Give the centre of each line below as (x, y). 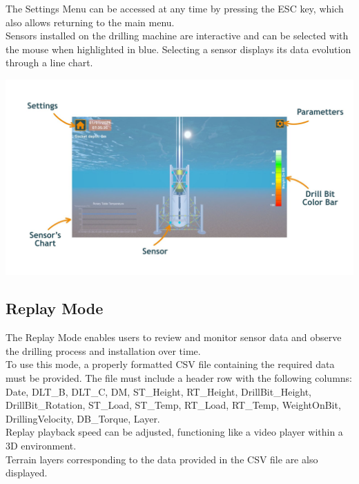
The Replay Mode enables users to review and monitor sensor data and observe (174, 337)
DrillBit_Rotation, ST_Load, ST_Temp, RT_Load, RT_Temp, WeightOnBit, (173, 405)
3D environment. (41, 446)
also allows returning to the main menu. (90, 22)
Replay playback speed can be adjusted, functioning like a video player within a (174, 432)
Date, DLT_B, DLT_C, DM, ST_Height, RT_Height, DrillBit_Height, (159, 391)
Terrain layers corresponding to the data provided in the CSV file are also (162, 459)
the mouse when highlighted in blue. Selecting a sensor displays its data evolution (178, 49)
